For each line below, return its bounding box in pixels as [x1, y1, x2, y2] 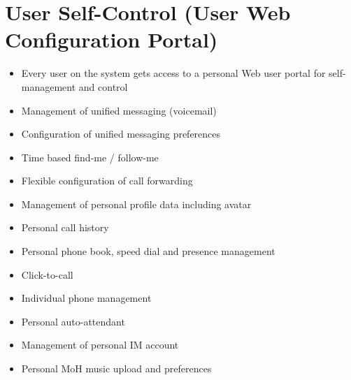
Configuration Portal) [5, 25, 218, 54]
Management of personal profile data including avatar [21, 196, 252, 211]
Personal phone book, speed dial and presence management [21, 244, 275, 258]
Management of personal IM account [21, 337, 179, 352]
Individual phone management [21, 291, 152, 305]
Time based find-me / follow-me [21, 149, 159, 164]
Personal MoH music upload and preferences [21, 361, 212, 376]
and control [78, 79, 128, 94]
